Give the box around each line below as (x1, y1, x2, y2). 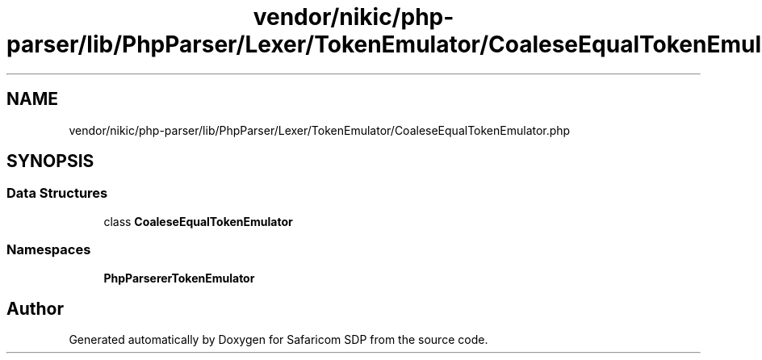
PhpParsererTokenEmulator (103, 270, 255, 285)
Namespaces (6, 241, 91, 258)
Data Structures (6, 185, 108, 202)
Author (6, 298, 64, 319)
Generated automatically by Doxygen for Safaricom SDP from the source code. (69, 333, 488, 347)
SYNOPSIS (6, 151, 94, 172)
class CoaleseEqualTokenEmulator (103, 214, 293, 228)
